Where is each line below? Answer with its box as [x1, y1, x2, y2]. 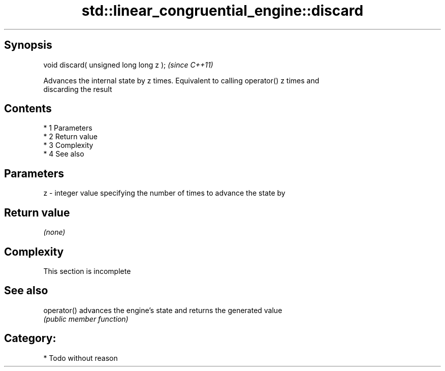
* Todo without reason [43, 353, 118, 362]
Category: [4, 332, 56, 345]
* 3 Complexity [43, 141, 93, 150]
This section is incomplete [43, 266, 131, 275]
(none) [43, 228, 66, 237]
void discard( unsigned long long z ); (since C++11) [43, 60, 213, 69]
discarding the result [43, 84, 112, 94]
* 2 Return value [43, 132, 98, 141]
